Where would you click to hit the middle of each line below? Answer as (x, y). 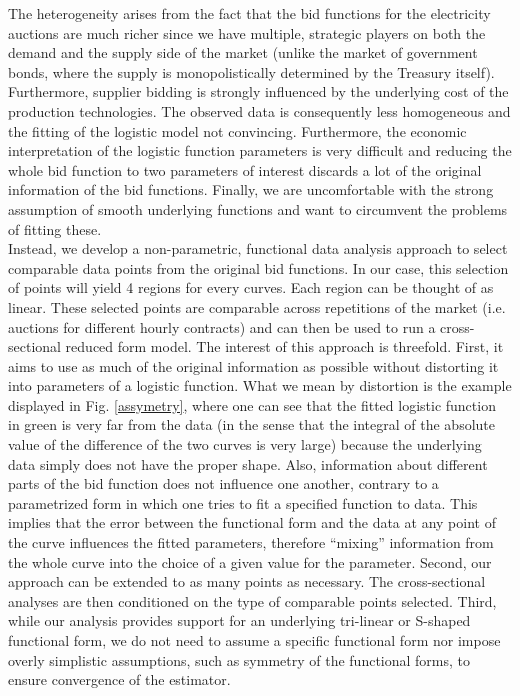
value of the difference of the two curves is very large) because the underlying (245, 444)
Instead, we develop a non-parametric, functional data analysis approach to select (258, 248)
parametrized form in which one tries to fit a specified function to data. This (243, 502)
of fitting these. (55, 228)
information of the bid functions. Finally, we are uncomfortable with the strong (251, 189)
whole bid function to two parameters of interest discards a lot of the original (245, 169)
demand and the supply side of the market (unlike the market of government (243, 52)
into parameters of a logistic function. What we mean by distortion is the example (260, 385)
